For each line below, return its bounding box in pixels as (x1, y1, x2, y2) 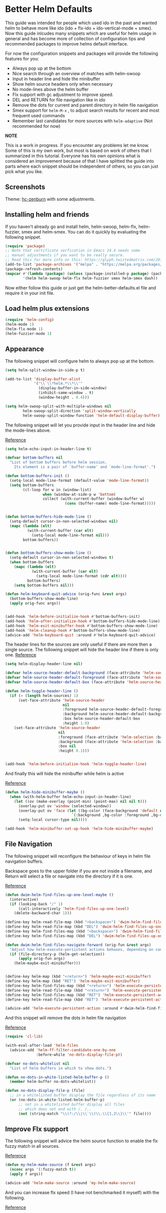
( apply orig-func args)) (9, 601, 61, 606)
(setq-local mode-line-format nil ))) (31, 533, 110, 538)
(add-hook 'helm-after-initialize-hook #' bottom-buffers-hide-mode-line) (5, 618, 161, 624)
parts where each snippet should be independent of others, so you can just (5, 163, 159, 169)
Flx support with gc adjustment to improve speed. (12, 92, 114, 97)
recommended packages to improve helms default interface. (5, 41, 128, 47)
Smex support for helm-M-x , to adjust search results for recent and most (12, 107, 160, 113)
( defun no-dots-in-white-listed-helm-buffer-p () (5, 1074, 110, 1079)
